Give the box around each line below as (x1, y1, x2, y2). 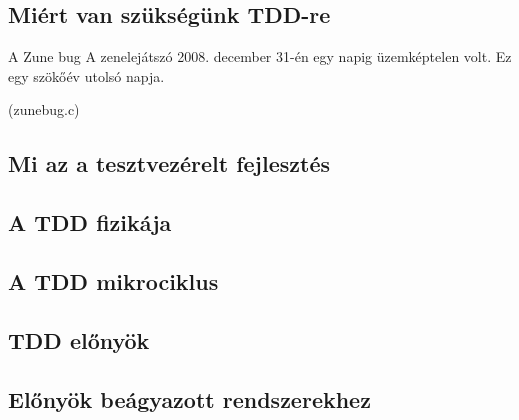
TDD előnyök (8, 324, 150, 355)
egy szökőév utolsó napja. (8, 65, 165, 86)
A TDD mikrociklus (8, 265, 219, 296)
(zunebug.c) (8, 99, 80, 120)
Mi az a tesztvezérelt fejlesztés (8, 148, 330, 179)
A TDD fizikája (8, 207, 172, 238)
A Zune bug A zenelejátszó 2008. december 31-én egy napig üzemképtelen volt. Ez (8, 46, 512, 67)
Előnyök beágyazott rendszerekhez (8, 383, 371, 414)
